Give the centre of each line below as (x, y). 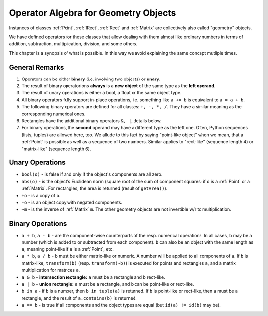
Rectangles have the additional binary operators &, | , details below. (92, 120)
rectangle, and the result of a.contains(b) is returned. (79, 298)
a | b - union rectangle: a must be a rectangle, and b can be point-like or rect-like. (108, 284)
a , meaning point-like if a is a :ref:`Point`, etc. (67, 249)
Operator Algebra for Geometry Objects (93, 13)
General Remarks (36, 67)
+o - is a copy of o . (41, 195)
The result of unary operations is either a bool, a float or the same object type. (101, 93)
